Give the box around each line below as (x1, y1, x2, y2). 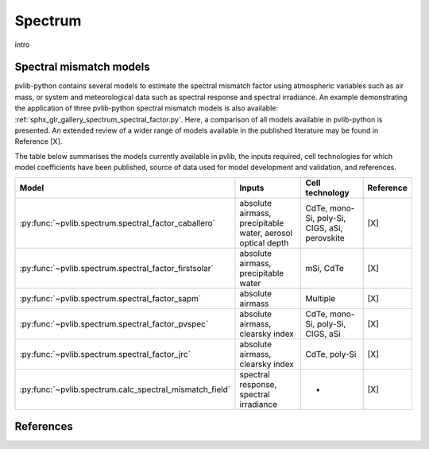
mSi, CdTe (305, 262, 345, 273)
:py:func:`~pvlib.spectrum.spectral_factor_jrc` (19, 348, 191, 359)
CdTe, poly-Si (305, 348, 357, 359)
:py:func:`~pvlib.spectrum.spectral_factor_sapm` (19, 292, 202, 304)
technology (305, 187, 350, 198)
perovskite (305, 232, 345, 243)
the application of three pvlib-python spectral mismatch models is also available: (14, 103, 278, 113)
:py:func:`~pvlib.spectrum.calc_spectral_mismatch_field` (19, 384, 231, 395)
